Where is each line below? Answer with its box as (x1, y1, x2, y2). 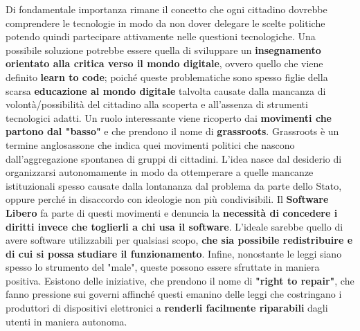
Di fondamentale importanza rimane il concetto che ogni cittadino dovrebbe (6, 2, 327, 16)
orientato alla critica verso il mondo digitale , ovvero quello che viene (6, 56, 323, 71)
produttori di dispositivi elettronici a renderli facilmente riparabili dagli (6, 301, 328, 315)
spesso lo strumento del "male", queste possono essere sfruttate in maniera (6, 260, 320, 274)
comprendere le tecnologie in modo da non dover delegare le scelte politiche (6, 15, 325, 30)
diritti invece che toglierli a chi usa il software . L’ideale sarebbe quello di (6, 219, 343, 233)
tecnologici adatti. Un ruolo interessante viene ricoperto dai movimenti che (6, 110, 332, 125)
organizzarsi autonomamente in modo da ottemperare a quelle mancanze (6, 165, 314, 179)
